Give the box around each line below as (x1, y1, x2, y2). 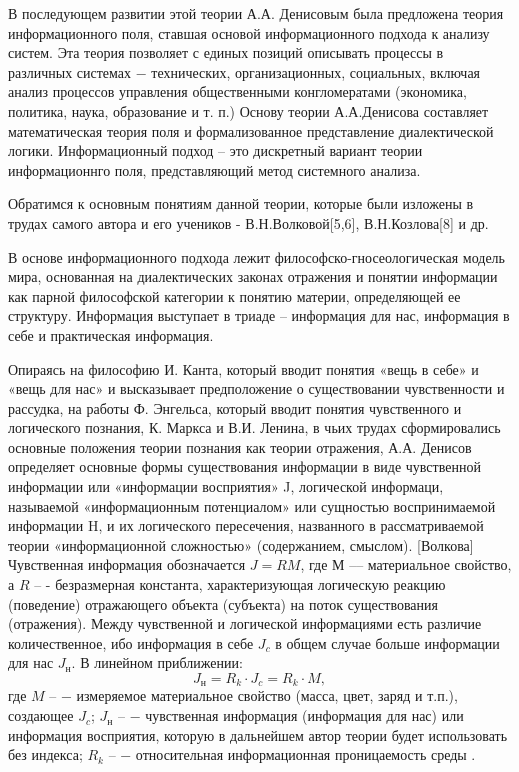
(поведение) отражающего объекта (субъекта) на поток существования (8, 593, 438, 614)
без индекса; (8, 744, 83, 765)
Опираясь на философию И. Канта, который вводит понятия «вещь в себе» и (8, 358, 479, 379)
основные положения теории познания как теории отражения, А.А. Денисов (8, 436, 472, 457)
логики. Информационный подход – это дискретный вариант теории (8, 140, 423, 161)
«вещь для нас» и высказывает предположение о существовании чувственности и (8, 378, 505, 399)
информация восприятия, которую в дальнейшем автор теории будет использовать (8, 724, 508, 745)
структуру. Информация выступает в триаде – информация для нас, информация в (8, 305, 510, 326)
